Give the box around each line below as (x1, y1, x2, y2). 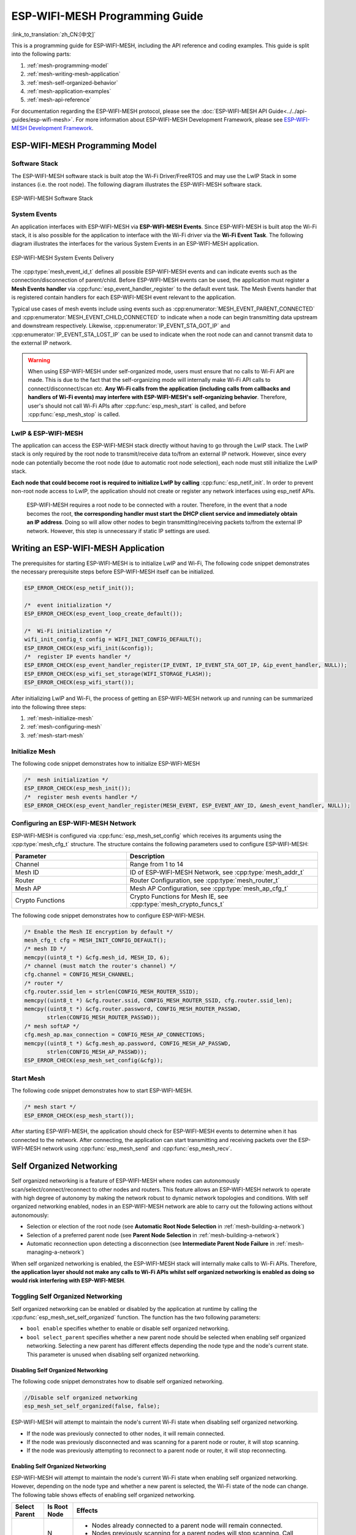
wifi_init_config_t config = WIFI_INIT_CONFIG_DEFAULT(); (24, 636, 202, 643)
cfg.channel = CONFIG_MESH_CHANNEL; (24, 971, 135, 978)
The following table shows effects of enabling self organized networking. (11, 1491, 195, 1498)
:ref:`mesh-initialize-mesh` (26, 714, 94, 721)
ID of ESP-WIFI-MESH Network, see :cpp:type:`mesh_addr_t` (129, 868, 305, 876)
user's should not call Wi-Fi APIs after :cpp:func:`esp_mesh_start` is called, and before (28, 402, 246, 410)
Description (129, 852, 165, 860)
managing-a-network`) (26, 1248, 85, 1256)
